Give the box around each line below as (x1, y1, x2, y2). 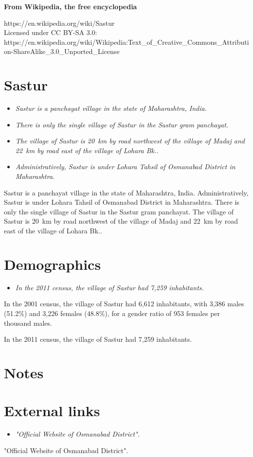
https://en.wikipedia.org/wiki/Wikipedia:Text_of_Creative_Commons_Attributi (4, 36, 249, 47)
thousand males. (4, 317, 52, 328)
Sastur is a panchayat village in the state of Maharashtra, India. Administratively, (4, 187, 249, 197)
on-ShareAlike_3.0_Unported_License (4, 46, 120, 56)
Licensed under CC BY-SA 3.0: (4, 27, 97, 37)
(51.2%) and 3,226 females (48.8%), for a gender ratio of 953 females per (4, 308, 220, 318)
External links (4, 401, 100, 421)
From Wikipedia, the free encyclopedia (4, 1, 137, 11)
